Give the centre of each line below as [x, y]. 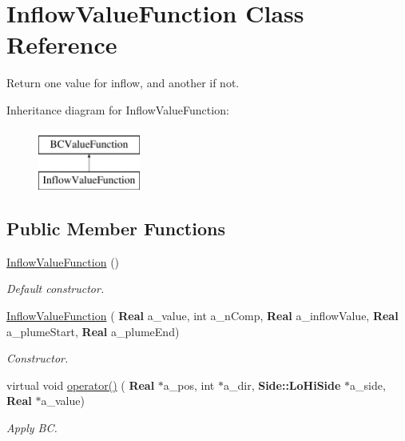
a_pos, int [189, 385]
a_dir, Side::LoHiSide [282, 385]
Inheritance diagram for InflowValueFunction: [118, 109]
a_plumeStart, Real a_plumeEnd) [93, 331]
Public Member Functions [116, 229]
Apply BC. [32, 428]
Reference [62, 44]
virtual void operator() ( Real [81, 385]
